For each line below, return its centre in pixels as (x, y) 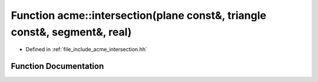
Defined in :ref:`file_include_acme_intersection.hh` (86, 50)
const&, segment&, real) (71, 32)
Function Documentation (57, 66)
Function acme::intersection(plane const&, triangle (139, 15)
